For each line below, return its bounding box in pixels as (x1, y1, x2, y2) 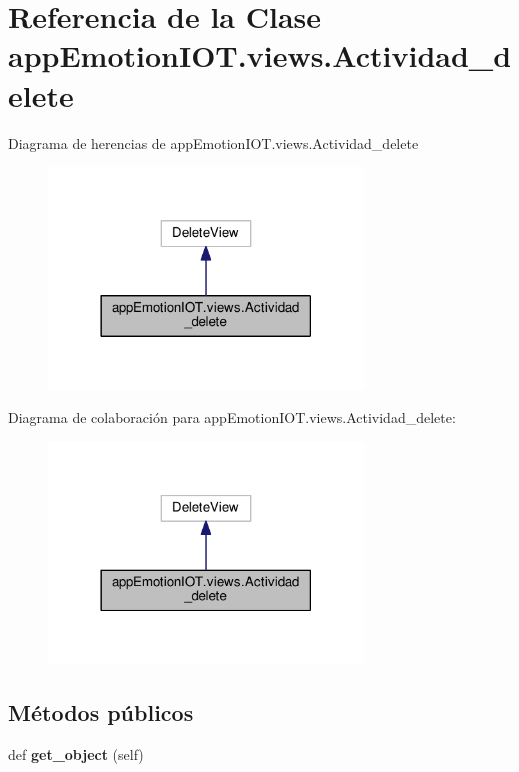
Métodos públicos (8, 697, 194, 728)
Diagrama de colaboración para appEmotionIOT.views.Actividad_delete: (8, 407, 456, 428)
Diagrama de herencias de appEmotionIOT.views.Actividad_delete (8, 132, 419, 153)
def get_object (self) (8, 744, 144, 765)
